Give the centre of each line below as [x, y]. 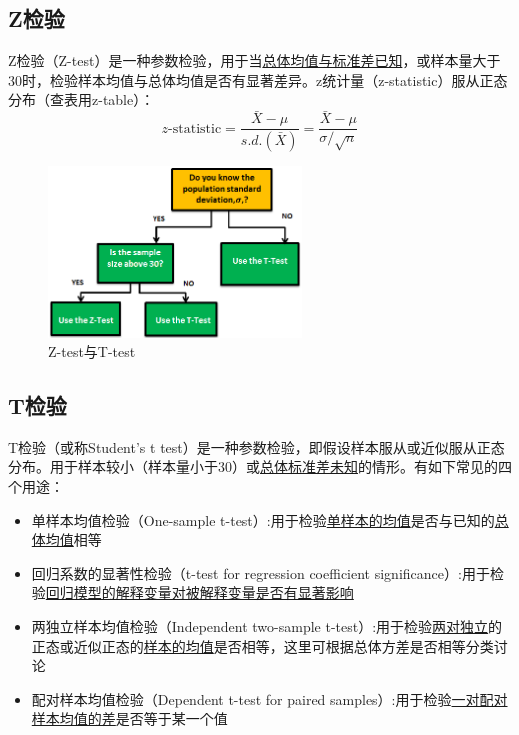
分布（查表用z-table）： [81, 99]
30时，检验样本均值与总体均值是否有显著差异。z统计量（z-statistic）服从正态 [258, 79]
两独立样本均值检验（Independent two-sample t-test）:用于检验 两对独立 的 [267, 626]
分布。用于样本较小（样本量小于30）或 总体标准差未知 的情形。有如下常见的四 [260, 466]
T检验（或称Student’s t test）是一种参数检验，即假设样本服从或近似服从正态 [256, 446]
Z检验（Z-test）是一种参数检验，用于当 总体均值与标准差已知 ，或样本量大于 [254, 60]
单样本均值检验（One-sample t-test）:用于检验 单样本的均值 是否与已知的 [263, 519]
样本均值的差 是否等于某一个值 [129, 718]
